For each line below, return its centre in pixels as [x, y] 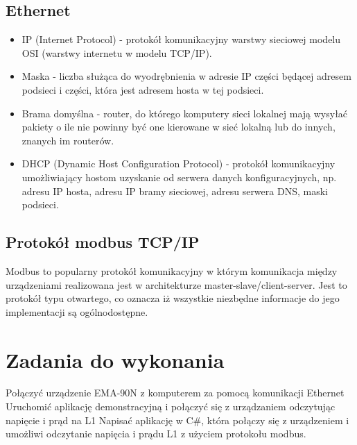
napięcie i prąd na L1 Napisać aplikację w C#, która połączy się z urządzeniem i [177, 420]
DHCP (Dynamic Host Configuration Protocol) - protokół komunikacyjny [178, 163]
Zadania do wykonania [115, 359]
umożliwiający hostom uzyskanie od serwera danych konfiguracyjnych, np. [179, 177]
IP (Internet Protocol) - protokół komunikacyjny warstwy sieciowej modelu [181, 39]
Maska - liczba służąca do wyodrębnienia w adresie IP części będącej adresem [186, 76]
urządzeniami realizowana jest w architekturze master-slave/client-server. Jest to [176, 284]
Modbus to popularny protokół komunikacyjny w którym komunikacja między [172, 270]
